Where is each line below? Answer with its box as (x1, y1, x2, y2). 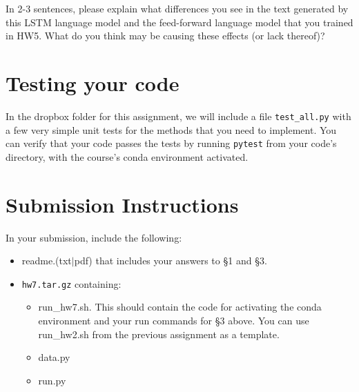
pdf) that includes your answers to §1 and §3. (74, 253, 267, 268)
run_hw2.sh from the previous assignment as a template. (38, 326, 280, 341)
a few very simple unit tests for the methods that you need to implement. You (6, 122, 337, 137)
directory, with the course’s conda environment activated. (6, 149, 249, 164)
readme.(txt (21, 253, 72, 268)
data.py (38, 350, 70, 364)
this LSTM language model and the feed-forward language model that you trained (6, 14, 353, 29)
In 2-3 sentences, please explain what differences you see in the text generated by (6, 1, 349, 15)
